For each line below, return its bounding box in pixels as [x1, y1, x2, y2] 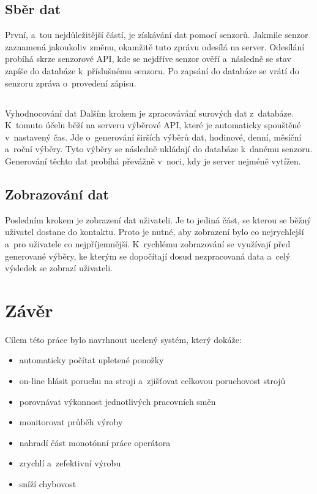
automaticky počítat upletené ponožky [19, 353, 164, 366]
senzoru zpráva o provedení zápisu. [5, 76, 136, 89]
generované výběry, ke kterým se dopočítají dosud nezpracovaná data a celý [5, 249, 291, 262]
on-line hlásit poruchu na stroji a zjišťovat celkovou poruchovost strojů [19, 374, 286, 387]
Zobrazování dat [5, 184, 109, 203]
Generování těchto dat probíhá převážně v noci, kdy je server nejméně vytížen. [5, 154, 301, 167]
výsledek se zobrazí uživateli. [5, 261, 113, 274]
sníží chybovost [19, 477, 76, 490]
